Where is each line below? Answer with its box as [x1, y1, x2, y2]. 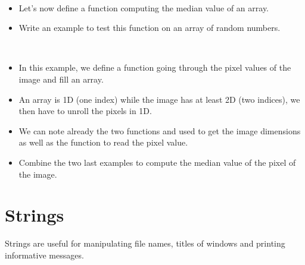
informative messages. [5, 248, 84, 261]
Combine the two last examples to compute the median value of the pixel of [18, 156, 296, 168]
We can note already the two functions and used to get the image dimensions [18, 124, 301, 137]
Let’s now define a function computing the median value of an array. [18, 1, 269, 14]
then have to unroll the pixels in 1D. [18, 105, 152, 117]
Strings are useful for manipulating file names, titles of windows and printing [5, 237, 285, 250]
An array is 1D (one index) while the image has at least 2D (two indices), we [18, 93, 300, 105]
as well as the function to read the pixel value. [18, 136, 188, 149]
